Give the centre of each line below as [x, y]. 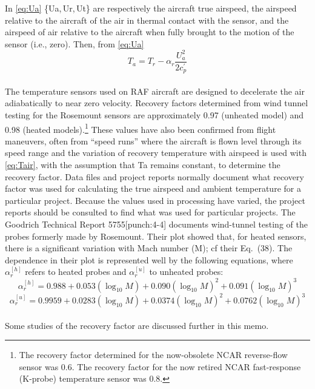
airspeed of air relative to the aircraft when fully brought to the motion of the [150, 32]
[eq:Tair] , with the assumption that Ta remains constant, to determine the [143, 165]
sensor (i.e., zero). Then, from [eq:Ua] [75, 43]
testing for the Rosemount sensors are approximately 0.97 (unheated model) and [154, 115]
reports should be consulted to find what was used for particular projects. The [150, 212]
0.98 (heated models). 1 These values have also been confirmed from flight [141, 128]
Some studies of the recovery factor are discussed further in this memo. [137, 325]
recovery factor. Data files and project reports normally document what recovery [154, 176]
